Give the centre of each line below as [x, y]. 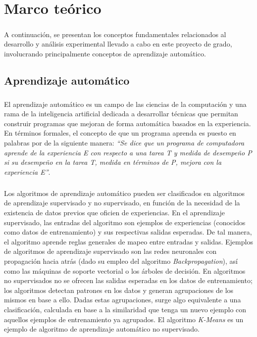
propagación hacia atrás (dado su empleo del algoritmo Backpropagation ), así [121, 261]
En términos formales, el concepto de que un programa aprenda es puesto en [120, 133]
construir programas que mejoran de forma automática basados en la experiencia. [128, 123]
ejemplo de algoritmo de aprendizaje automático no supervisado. [102, 329]
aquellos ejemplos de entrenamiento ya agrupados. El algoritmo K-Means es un [124, 319]
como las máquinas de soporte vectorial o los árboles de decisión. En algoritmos [125, 270]
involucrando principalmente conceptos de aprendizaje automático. [105, 53]
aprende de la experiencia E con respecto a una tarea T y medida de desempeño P [128, 152]
